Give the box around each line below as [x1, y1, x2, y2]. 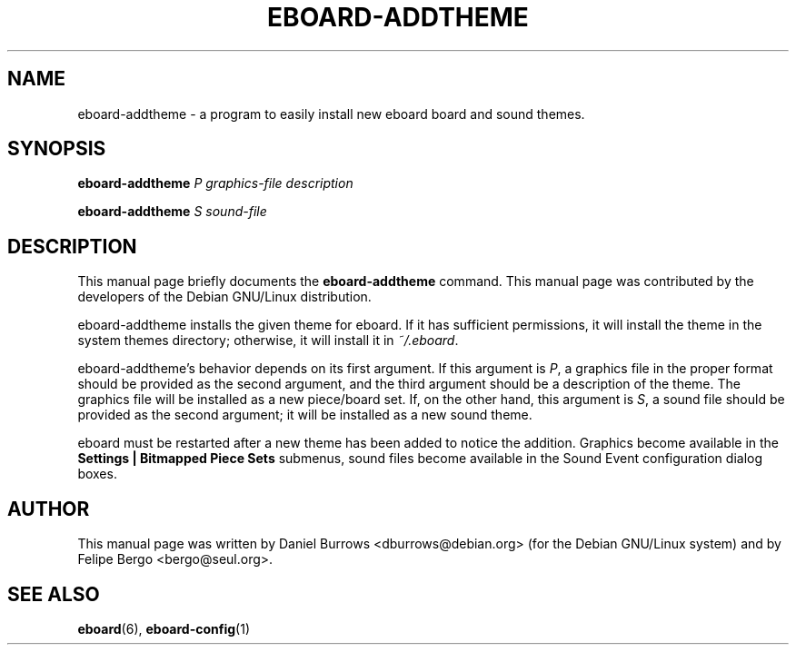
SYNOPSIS [7, 137, 106, 161]
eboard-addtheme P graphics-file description [77, 175, 353, 192]
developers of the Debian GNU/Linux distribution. [77, 289, 372, 305]
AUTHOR [7, 497, 90, 520]
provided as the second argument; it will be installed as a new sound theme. [77, 407, 532, 423]
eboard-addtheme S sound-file [77, 203, 267, 220]
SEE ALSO [7, 582, 100, 606]
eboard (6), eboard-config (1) [77, 620, 251, 637]
